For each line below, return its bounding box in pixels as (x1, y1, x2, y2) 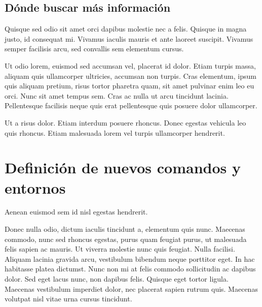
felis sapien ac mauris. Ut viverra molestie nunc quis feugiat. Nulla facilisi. (5, 243, 235, 254)
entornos (5, 177, 66, 198)
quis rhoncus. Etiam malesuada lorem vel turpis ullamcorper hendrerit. (5, 127, 225, 138)
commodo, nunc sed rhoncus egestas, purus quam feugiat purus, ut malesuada (5, 233, 247, 244)
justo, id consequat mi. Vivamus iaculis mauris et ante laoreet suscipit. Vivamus (5, 33, 253, 44)
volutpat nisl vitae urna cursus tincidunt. (5, 293, 132, 304)
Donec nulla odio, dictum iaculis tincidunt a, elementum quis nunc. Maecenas (5, 224, 245, 234)
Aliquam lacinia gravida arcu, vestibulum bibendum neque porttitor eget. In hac (5, 253, 255, 264)
